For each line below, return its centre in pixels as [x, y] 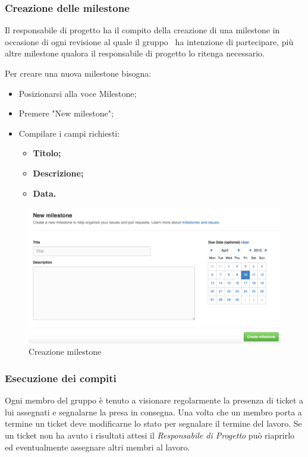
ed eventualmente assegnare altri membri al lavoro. [98, 447]
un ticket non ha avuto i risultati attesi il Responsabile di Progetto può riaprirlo [150, 435]
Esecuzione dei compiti [61, 378]
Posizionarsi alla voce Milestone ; [78, 93]
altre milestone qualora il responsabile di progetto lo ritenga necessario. [135, 53]
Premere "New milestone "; [66, 113]
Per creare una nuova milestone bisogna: [78, 73]
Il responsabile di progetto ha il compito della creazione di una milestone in [142, 30]
